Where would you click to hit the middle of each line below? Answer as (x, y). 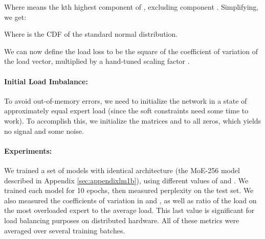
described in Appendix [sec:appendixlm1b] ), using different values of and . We (126, 180)
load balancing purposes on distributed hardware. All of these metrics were (122, 220)
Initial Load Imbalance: (46, 81)
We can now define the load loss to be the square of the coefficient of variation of (131, 51)
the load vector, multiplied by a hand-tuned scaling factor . (97, 61)
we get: (15, 17)
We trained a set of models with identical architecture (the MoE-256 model (122, 170)
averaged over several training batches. (65, 230)
